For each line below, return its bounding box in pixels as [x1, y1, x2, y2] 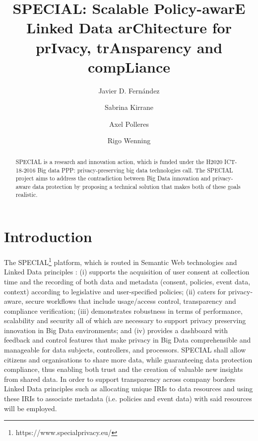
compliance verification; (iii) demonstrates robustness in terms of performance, [4, 305, 243, 316]
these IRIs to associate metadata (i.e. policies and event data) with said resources [4, 393, 252, 404]
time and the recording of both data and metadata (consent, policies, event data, [4, 276, 251, 286]
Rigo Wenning [107, 135, 151, 146]
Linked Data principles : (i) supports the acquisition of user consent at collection [4, 266, 250, 277]
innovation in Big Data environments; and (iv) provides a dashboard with [4, 325, 228, 335]
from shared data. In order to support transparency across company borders [4, 373, 236, 384]
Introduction [4, 226, 92, 247]
